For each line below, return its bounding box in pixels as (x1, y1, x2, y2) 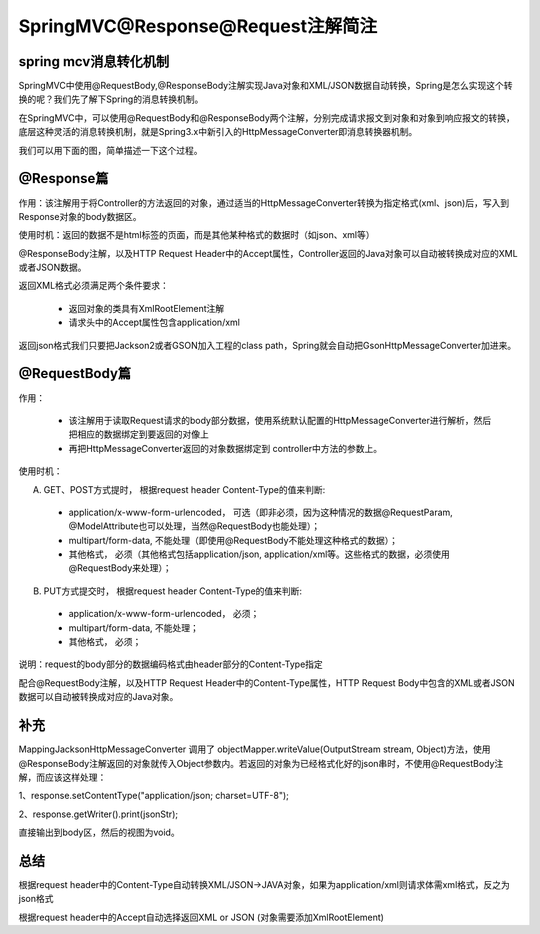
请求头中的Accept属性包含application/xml (68, 316, 240, 329)
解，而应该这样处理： (18, 771, 107, 783)
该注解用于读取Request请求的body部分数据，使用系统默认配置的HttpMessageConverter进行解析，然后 (68, 414, 492, 426)
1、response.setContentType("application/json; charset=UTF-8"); (18, 790, 290, 802)
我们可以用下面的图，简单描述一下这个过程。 (18, 144, 203, 156)
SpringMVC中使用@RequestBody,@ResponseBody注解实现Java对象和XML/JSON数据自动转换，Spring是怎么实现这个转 (18, 80, 513, 92)
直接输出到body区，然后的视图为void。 (18, 826, 180, 839)
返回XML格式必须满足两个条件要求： (18, 280, 170, 292)
